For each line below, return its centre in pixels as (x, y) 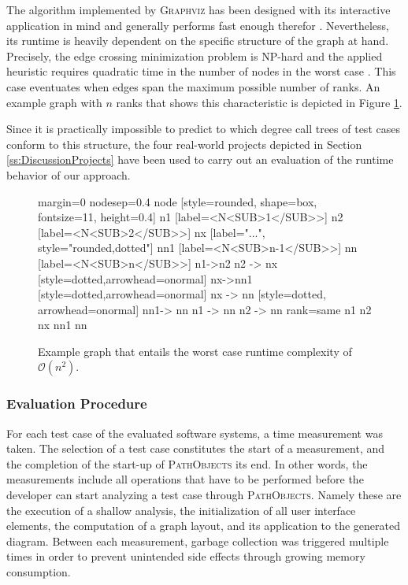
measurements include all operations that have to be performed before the (185, 479)
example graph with (54, 102)
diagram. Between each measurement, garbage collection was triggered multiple (198, 541)
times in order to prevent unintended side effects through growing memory (186, 556)
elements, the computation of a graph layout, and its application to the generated (203, 526)
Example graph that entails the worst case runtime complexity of (195, 351)
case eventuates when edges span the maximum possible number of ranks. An (193, 86)
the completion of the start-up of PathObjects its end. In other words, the (187, 463)
